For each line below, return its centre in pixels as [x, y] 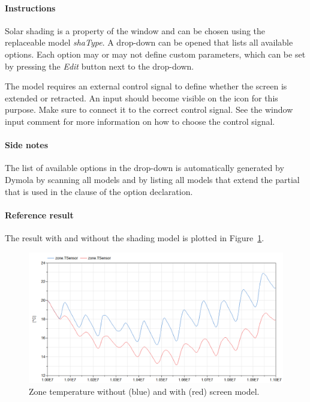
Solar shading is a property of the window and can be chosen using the [135, 30]
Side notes [27, 145]
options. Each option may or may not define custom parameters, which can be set [155, 54]
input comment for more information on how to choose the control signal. [140, 121]
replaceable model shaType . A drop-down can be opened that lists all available [149, 42]
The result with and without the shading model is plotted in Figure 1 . [135, 237]
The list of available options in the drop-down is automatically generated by [145, 168]
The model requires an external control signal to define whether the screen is [146, 86]
